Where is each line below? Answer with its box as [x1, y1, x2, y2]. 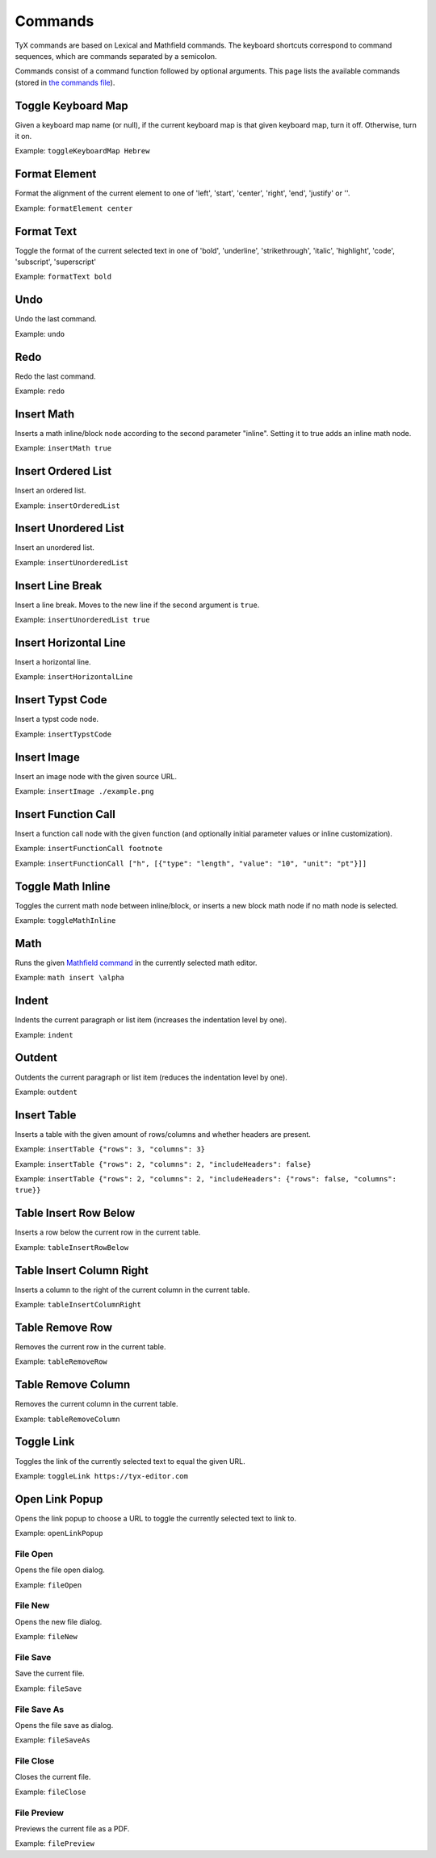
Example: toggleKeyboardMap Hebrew [15, 146, 150, 156]
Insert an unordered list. [15, 543, 94, 552]
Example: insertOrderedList [15, 501, 120, 510]
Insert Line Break [15, 578, 103, 593]
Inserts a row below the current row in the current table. [15, 1227, 201, 1237]
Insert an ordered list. [15, 485, 86, 496]
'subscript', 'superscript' [15, 257, 97, 266]
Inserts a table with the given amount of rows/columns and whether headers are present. [15, 1129, 311, 1139]
